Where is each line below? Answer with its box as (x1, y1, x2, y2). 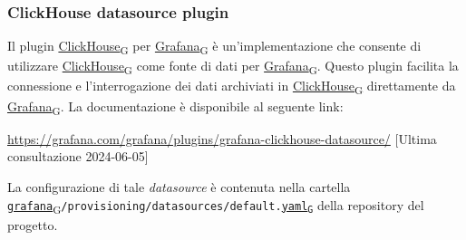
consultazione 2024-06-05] (7, 147, 149, 166)
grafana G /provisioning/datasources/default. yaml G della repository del (7, 195, 424, 216)
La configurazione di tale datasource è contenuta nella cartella (7, 177, 351, 196)
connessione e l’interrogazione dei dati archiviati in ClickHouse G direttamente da (7, 76, 456, 98)
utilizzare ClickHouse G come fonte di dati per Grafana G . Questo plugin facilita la (7, 56, 459, 78)
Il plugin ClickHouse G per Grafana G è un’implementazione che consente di (7, 36, 422, 58)
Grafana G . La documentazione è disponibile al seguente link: (7, 96, 344, 118)
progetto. (7, 216, 58, 235)
